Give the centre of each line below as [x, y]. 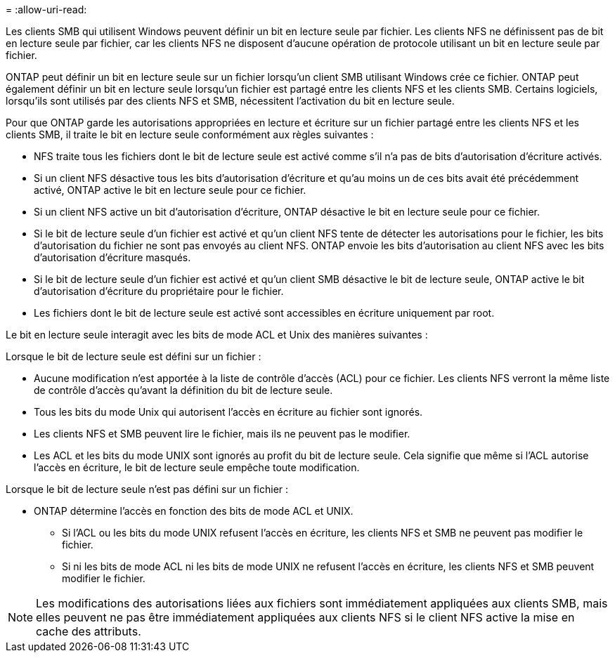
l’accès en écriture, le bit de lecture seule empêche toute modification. [197, 467]
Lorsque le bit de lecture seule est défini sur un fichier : [134, 356]
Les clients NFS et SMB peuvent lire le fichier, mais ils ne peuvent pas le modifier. [222, 434]
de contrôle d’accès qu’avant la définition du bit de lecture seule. [183, 390]
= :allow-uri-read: [46, 9]
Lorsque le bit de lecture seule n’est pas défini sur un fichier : [147, 489]
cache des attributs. [89, 631]
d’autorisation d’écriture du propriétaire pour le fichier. [159, 291]
